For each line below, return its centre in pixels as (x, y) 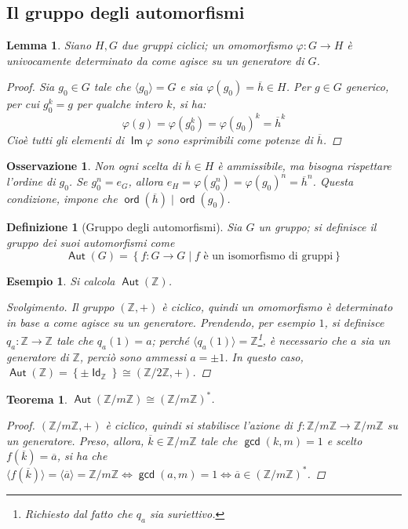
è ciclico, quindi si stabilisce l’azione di (199, 425)
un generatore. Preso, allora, (75, 440)
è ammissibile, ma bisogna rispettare (304, 166)
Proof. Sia (31, 87)
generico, (367, 87)
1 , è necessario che (302, 339)
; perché (170, 340)
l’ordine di (31, 181)
